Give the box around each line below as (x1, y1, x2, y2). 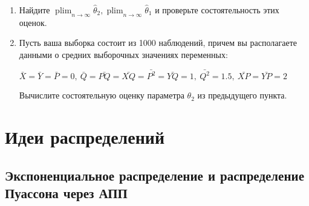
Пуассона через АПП (5, 184, 128, 202)
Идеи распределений (5, 124, 165, 149)
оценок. (19, 16, 47, 28)
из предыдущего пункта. (197, 89, 287, 101)
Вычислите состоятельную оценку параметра (19, 89, 184, 101)
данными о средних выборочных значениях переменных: (19, 48, 228, 60)
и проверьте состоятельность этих (155, 4, 279, 16)
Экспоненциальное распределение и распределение (5, 166, 304, 184)
